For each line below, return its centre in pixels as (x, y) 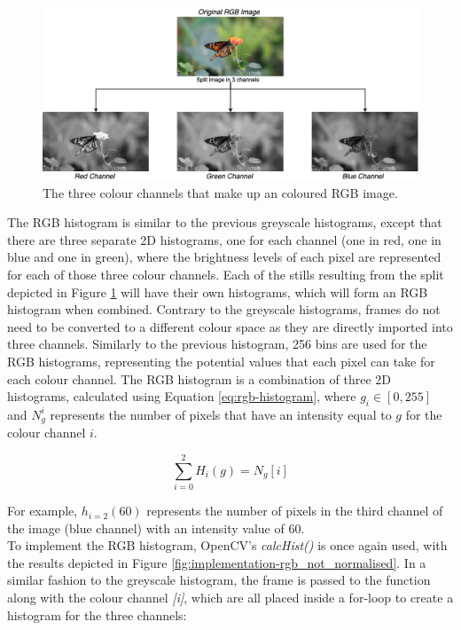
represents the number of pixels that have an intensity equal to (221, 414)
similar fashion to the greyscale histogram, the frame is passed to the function (219, 580)
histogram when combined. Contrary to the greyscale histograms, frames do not (224, 309)
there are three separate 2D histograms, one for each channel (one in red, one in (224, 239)
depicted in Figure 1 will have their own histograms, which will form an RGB (218, 291)
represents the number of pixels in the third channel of (295, 511)
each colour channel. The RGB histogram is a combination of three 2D (199, 378)
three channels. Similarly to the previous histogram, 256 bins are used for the (217, 344)
